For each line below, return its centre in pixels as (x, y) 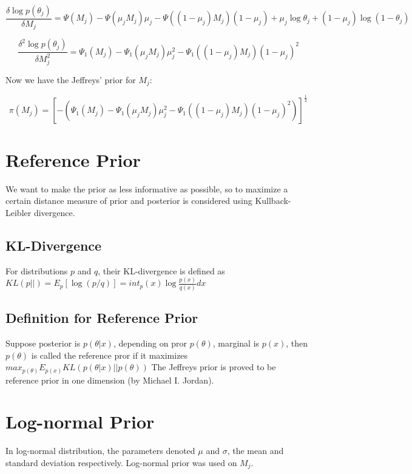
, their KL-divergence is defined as (161, 270)
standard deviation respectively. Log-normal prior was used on (121, 462)
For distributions (37, 270)
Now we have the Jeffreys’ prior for (71, 79)
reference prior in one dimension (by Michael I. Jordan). (110, 380)
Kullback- (273, 201)
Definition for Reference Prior (102, 318)
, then (297, 343)
